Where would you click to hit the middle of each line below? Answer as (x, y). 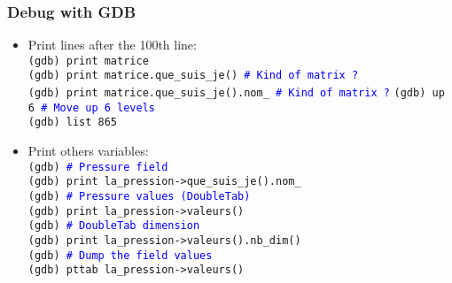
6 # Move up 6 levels (91, 107)
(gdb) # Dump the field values (120, 255)
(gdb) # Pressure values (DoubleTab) (139, 196)
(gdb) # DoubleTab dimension (114, 226)
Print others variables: (88, 151)
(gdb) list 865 (73, 122)
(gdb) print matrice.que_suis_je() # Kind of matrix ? (193, 76)
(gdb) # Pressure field (98, 167)
